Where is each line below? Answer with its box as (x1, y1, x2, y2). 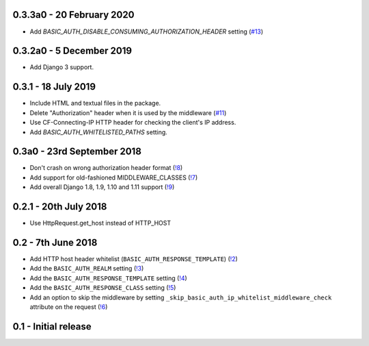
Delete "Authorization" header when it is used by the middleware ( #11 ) (29, 108, 227, 116)
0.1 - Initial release (12, 321, 92, 332)
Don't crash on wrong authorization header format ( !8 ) (29, 164, 183, 172)
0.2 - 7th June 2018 (12, 236, 98, 248)
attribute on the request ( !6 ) (29, 302, 108, 311)
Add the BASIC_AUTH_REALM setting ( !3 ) (29, 264, 144, 273)
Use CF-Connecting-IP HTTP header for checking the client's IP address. (29, 119, 236, 127)
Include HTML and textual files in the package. (29, 99, 161, 108)
